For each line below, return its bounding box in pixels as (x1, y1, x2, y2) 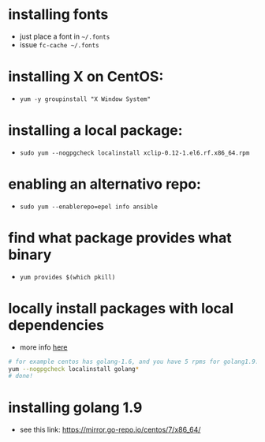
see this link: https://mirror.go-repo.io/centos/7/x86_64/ (19, 425, 201, 435)
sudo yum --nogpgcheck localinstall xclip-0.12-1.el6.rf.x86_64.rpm (19, 148, 250, 157)
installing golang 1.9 (8, 399, 143, 417)
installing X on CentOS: (8, 68, 164, 86)
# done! (8, 373, 34, 380)
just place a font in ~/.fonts (19, 32, 110, 41)
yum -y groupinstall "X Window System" (19, 95, 151, 103)
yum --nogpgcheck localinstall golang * (8, 365, 140, 373)
